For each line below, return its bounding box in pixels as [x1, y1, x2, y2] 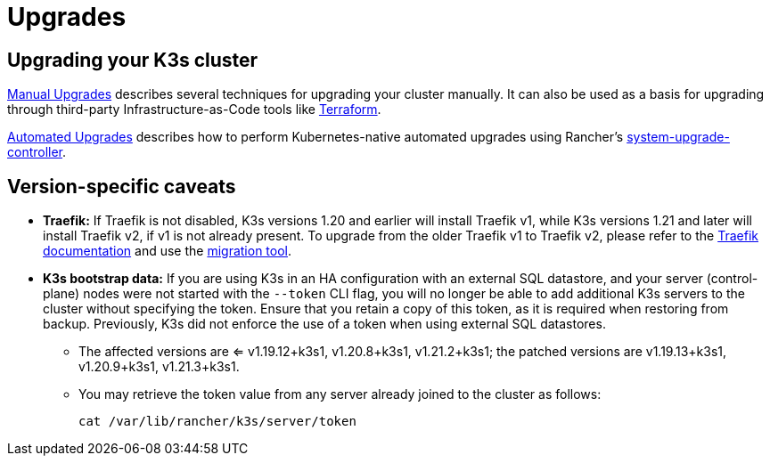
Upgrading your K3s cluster [7, 48, 258, 71]
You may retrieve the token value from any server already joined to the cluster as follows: [78, 386, 602, 402]
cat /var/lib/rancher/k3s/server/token [78, 414, 356, 429]
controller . [7, 144, 67, 160]
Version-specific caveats [7, 175, 236, 198]
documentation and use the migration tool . [43, 243, 292, 259]
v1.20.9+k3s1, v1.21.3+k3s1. [78, 359, 240, 375]
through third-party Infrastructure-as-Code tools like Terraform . [7, 102, 381, 118]
